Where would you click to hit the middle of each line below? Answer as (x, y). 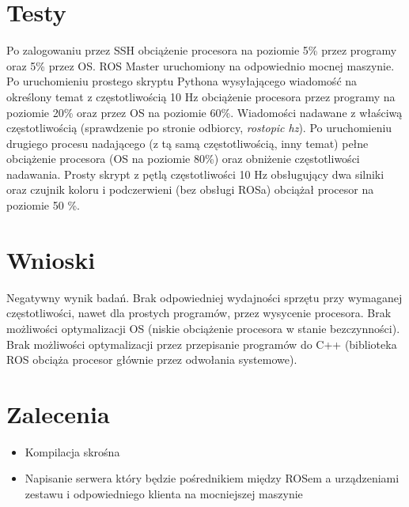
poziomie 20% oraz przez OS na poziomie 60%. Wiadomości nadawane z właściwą (204, 112)
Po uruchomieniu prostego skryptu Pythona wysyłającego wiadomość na (182, 81)
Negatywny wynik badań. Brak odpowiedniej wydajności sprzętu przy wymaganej (204, 297)
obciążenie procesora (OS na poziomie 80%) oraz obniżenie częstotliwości (183, 159)
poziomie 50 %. (43, 205)
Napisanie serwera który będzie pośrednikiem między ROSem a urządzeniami (212, 478)
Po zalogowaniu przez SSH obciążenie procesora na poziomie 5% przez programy (202, 50)
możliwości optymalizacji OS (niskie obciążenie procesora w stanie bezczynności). (203, 328)
